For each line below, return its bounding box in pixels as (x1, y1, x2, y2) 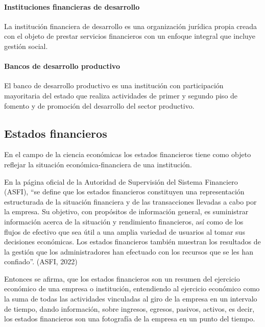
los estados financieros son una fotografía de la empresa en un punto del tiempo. (4, 313, 255, 324)
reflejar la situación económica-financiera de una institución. (4, 159, 192, 169)
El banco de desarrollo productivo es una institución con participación (4, 80, 224, 91)
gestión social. (4, 40, 48, 51)
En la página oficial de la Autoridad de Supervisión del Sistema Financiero (4, 176, 238, 187)
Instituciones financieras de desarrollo (4, 1, 140, 12)
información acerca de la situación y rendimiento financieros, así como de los (4, 216, 244, 227)
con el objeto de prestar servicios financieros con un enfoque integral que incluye (4, 31, 256, 41)
